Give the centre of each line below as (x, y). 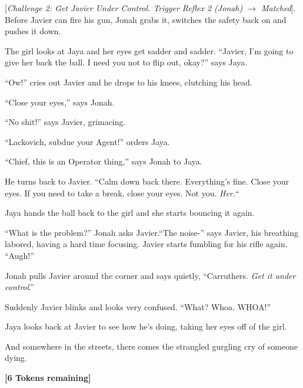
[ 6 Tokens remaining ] (48, 378)
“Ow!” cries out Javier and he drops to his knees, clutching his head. (129, 82)
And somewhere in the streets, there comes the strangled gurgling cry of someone (151, 346)
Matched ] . (278, 8)
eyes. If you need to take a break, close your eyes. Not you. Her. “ (122, 193)
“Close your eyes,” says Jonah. (60, 102)
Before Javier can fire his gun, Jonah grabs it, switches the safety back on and (146, 19)
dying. (16, 358)
